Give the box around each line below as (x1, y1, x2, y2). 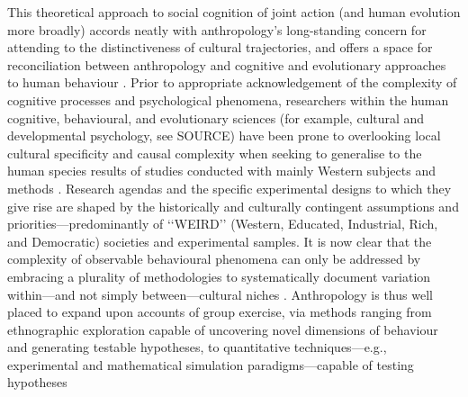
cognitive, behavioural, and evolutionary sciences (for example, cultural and (7, 108, 425, 127)
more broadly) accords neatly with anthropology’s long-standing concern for (7, 20, 427, 39)
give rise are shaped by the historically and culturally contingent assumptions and (7, 196, 459, 215)
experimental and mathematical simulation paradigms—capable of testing (7, 355, 414, 374)
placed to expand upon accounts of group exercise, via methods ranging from (7, 302, 432, 321)
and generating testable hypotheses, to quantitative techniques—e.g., (7, 338, 387, 356)
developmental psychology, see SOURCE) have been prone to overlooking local (7, 126, 441, 145)
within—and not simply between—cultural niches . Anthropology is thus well (7, 284, 433, 303)
